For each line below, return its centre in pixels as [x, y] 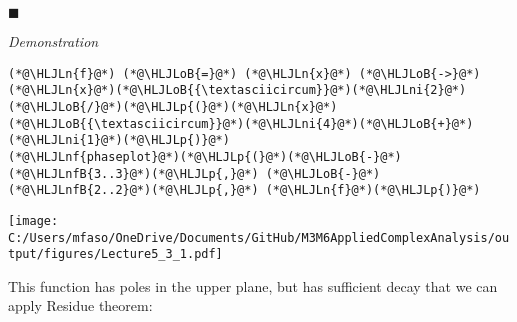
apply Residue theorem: [80, 305]
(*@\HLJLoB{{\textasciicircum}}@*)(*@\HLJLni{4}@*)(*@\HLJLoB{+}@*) [241, 123]
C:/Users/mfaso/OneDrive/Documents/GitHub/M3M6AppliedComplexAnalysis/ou [259, 237]
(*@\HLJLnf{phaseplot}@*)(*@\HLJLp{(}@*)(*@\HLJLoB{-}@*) [205, 156]
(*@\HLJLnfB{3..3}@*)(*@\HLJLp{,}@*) [133, 173]
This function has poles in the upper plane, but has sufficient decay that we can [253, 285]
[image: [33, 220]
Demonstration [53, 41]
